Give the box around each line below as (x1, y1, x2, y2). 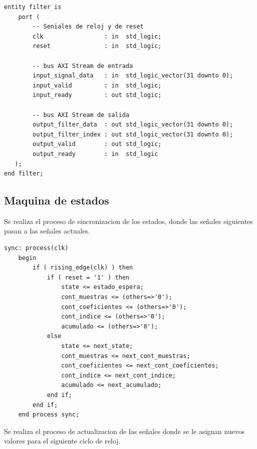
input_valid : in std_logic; (32, 81, 161, 89)
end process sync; (18, 411, 79, 418)
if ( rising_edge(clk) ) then (32, 264, 133, 271)
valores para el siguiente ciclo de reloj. (4, 435, 120, 446)
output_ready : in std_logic (32, 150, 158, 157)
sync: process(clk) (4, 244, 68, 252)
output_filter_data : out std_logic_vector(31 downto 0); (32, 121, 233, 128)
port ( (18, 13, 40, 20)
